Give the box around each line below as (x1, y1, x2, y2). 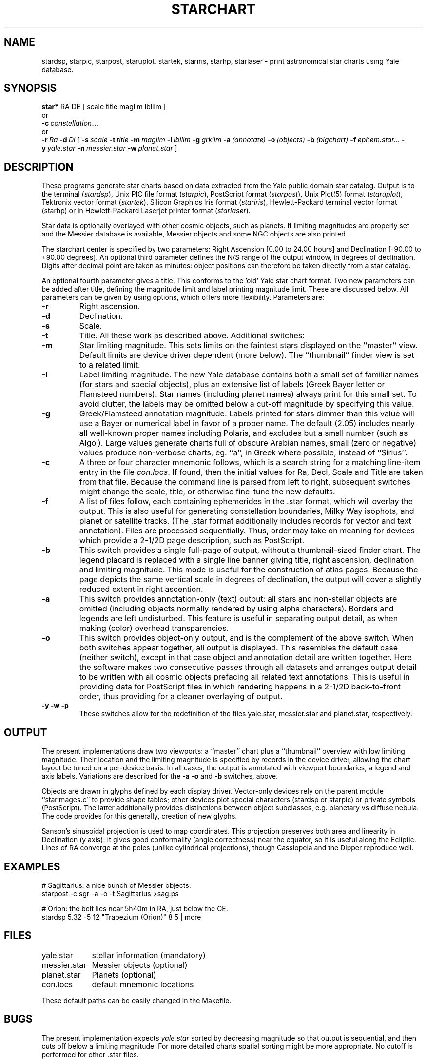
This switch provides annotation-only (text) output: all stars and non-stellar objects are (79, 594, 397, 604)
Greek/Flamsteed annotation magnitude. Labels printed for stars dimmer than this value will (79, 409, 414, 419)
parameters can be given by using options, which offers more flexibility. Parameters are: (41, 293, 325, 302)
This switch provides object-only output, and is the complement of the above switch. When (79, 633, 414, 643)
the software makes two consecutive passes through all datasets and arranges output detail (79, 662, 417, 672)
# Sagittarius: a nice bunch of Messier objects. (41, 881, 191, 889)
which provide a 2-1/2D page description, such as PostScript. (79, 535, 305, 546)
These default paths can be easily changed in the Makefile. (41, 996, 232, 1004)
